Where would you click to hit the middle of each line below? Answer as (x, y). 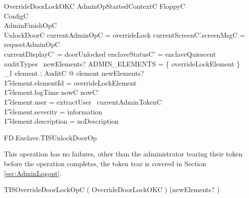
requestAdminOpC (32, 44)
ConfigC (16, 15)
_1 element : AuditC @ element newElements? (74, 73)
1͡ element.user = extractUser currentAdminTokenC (83, 101)
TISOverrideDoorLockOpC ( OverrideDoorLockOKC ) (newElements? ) (112, 189)
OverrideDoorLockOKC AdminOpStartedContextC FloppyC (95, 6)
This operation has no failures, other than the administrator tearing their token (123, 154)
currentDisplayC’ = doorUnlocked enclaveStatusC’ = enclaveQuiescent (110, 54)
